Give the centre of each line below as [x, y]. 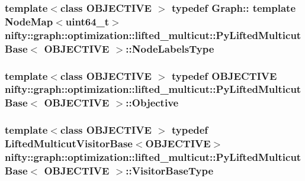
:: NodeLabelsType [170, 48]
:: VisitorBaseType [170, 170]
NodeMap [29, 21]
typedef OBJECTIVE [224, 75]
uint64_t [87, 21]
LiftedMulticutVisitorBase [69, 143]
